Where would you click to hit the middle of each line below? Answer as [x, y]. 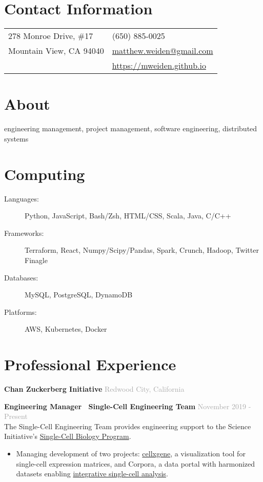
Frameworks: [24, 233]
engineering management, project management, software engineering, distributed [131, 128]
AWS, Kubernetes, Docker [66, 329]
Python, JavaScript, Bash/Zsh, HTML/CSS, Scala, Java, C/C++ [128, 216]
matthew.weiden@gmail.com [163, 51]
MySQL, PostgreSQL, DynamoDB [79, 295]
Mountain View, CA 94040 [56, 51]
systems [16, 138]
